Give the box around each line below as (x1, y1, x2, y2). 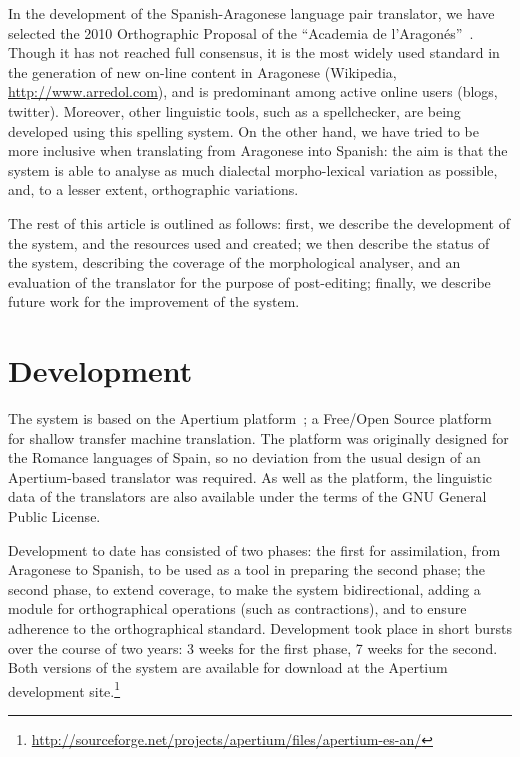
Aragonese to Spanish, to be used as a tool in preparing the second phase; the (8, 559, 485, 580)
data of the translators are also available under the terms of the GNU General (8, 486, 487, 507)
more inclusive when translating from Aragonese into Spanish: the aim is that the (8, 140, 508, 161)
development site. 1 (8, 677, 121, 701)
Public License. (8, 506, 101, 526)
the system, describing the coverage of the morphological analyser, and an (8, 252, 461, 273)
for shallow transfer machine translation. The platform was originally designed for (8, 427, 509, 448)
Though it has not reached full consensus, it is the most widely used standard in (8, 42, 500, 63)
